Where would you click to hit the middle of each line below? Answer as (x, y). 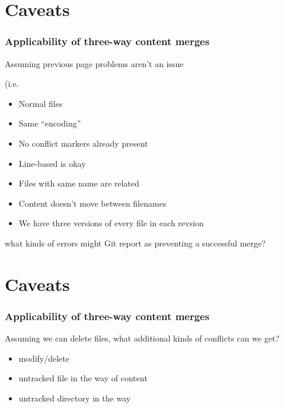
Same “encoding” (50, 123)
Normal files (41, 103)
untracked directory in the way (75, 398)
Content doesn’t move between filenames (92, 203)
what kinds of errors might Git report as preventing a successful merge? (135, 243)
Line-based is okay (52, 163)
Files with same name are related (79, 183)
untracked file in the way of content (83, 378)
